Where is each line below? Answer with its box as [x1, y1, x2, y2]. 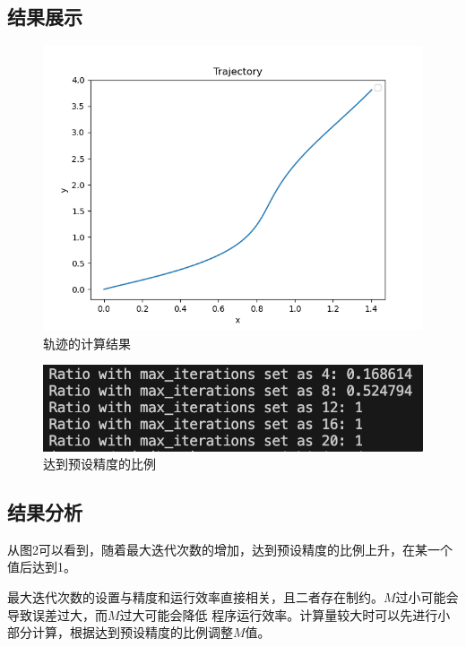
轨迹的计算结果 [43, 333, 131, 352]
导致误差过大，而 [7, 605, 108, 624]
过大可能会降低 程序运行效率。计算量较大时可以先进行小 [119, 605, 451, 624]
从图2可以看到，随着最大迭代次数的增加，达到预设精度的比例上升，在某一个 [7, 539, 453, 558]
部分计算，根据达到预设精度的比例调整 [7, 623, 233, 642]
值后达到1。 [7, 557, 76, 576]
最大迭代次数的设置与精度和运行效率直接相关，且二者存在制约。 [7, 588, 384, 607]
